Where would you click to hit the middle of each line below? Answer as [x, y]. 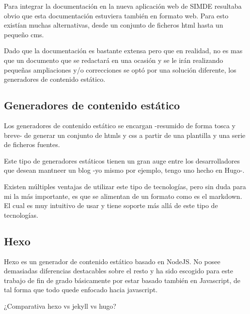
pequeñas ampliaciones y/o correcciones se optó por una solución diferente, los [120, 69]
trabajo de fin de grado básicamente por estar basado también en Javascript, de [122, 280]
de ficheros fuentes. [32, 144]
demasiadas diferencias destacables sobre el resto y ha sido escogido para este [118, 271]
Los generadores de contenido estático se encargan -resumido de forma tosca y [120, 125]
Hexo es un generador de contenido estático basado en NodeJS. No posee [112, 261]
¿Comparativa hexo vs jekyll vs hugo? [60, 306]
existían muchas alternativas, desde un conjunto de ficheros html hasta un [114, 25]
